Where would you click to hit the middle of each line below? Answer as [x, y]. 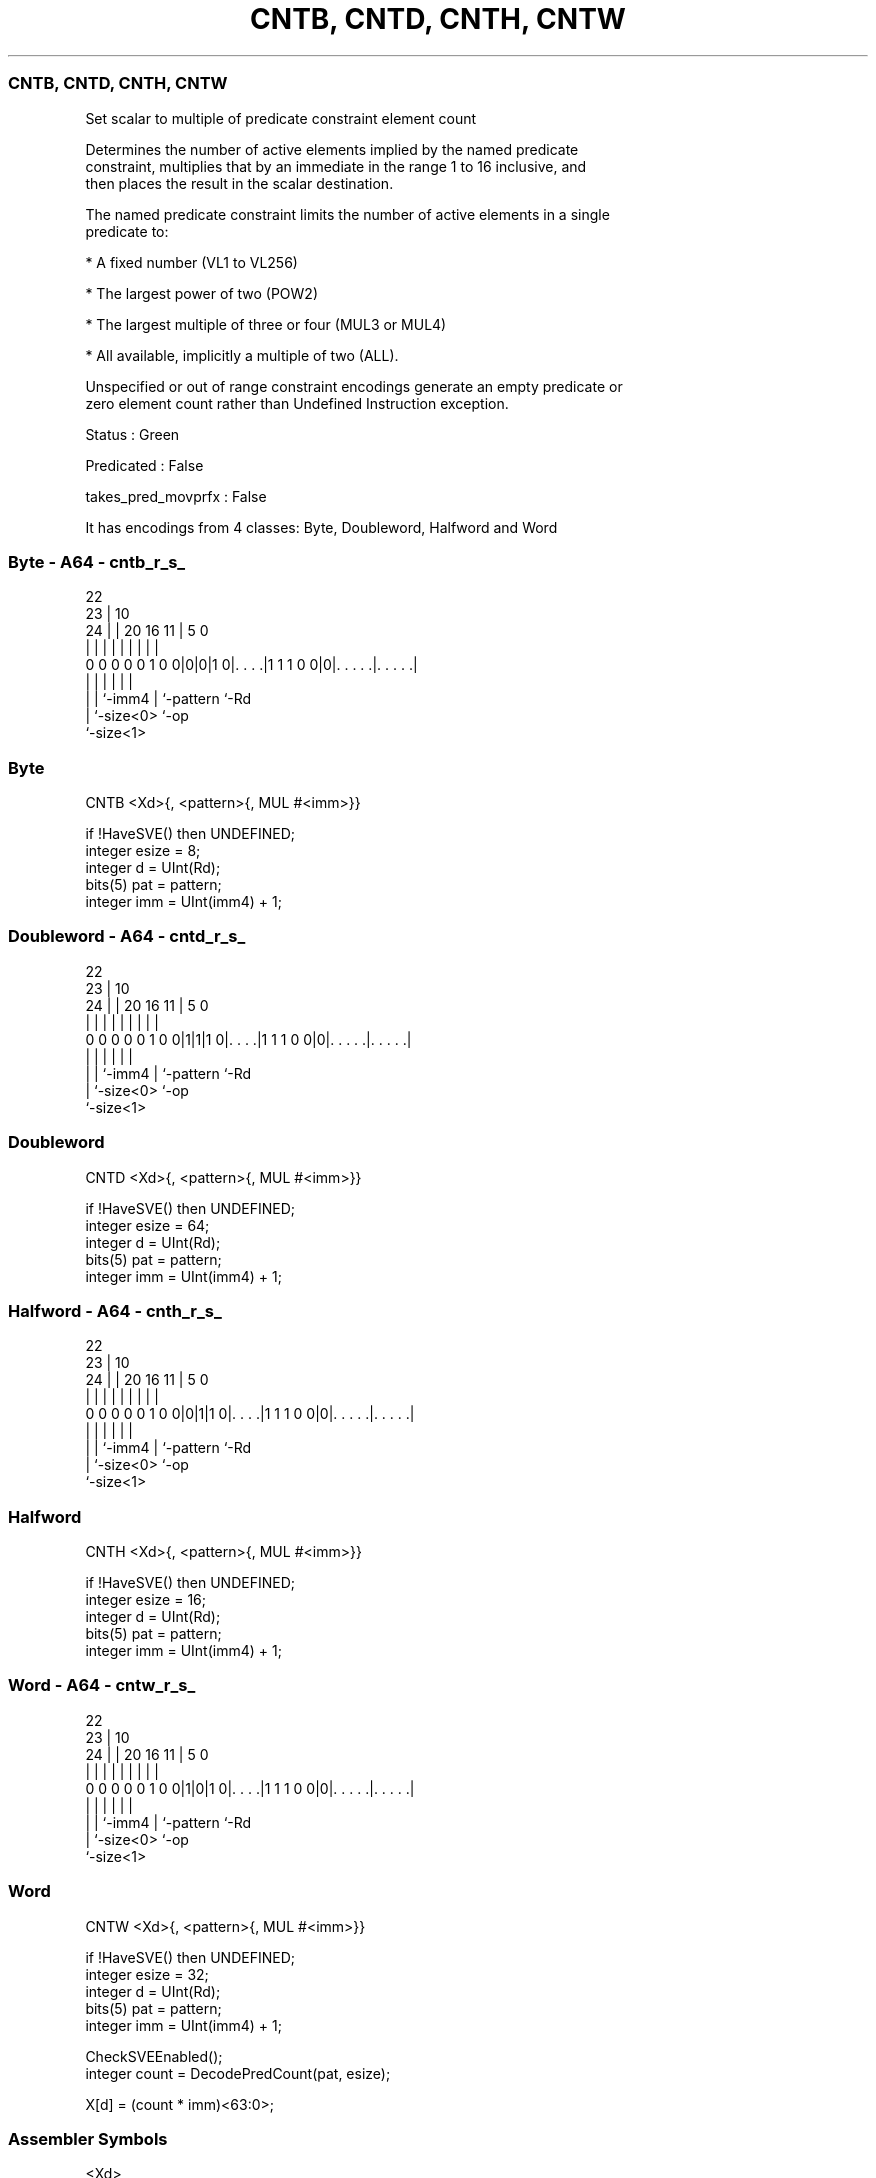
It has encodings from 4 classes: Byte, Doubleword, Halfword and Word [321, 527]
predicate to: [127, 231]
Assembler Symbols [88, 2138]
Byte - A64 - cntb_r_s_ [97, 561]
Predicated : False [144, 465]
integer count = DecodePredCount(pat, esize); [238, 2073]
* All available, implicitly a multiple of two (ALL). [242, 355]
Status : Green [132, 434]
